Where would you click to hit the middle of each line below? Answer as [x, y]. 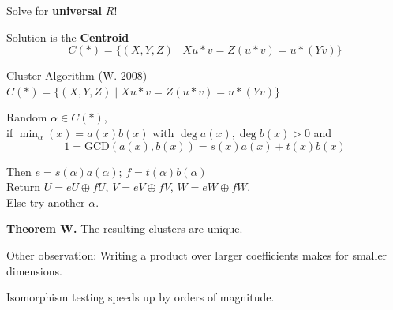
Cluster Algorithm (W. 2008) [77, 75]
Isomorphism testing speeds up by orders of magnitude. [140, 297]
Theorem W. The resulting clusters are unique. [125, 228]
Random [27, 117]
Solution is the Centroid [68, 37]
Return [24, 187]
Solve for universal [54, 10]
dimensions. [34, 270]
